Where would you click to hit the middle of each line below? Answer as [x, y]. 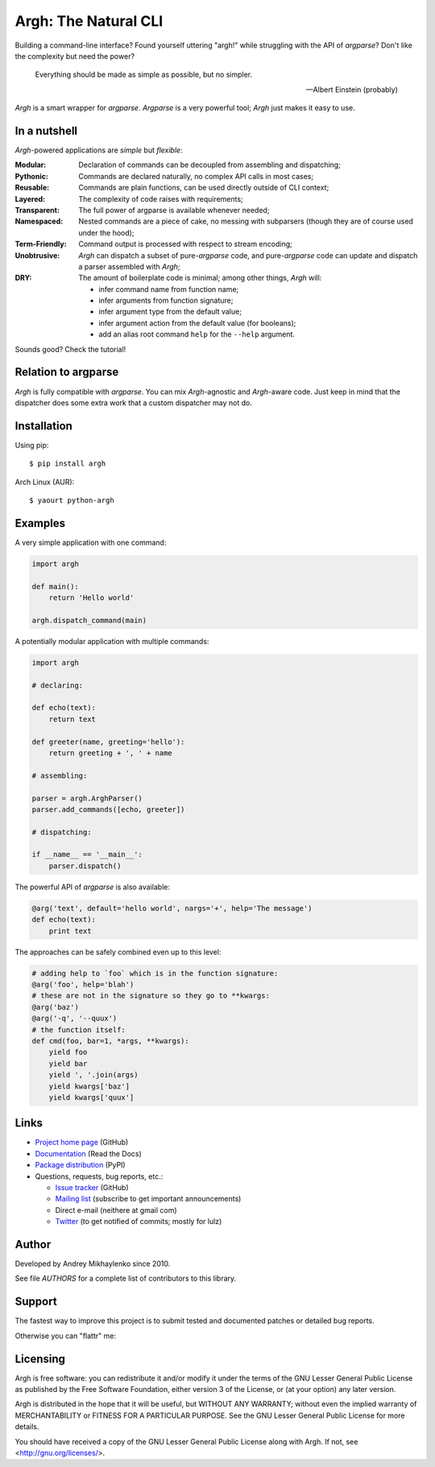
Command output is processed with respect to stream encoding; [186, 244]
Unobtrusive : [37, 255]
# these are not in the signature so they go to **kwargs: [151, 996]
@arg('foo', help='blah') [83, 984]
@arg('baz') [56, 1007]
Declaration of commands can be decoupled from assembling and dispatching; [210, 165]
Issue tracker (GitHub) [92, 1187]
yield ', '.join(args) [93, 1075]
